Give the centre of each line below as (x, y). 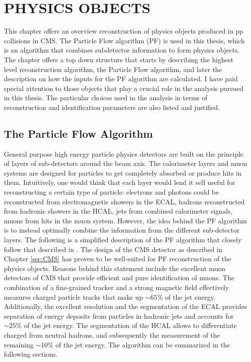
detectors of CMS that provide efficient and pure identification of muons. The (119, 278)
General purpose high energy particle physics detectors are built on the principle (124, 154)
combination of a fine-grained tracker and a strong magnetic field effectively (117, 287)
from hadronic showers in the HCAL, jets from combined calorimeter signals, (118, 211)
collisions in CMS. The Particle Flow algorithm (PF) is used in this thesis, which (125, 40)
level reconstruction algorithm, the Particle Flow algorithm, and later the (113, 69)
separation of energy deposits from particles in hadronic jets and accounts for (119, 316)
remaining (19, 344)
